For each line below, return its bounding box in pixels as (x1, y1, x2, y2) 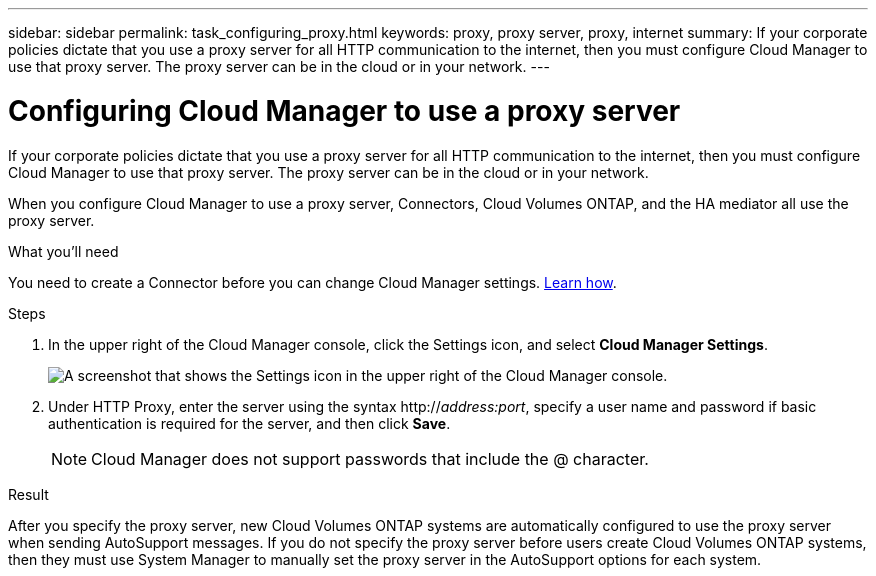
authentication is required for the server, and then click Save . (48, 414, 451, 432)
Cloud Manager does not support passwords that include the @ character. (91, 448, 649, 469)
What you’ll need (8, 242, 119, 260)
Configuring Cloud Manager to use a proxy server (8, 93, 681, 128)
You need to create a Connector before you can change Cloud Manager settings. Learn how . (8, 273, 617, 291)
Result (8, 485, 49, 503)
